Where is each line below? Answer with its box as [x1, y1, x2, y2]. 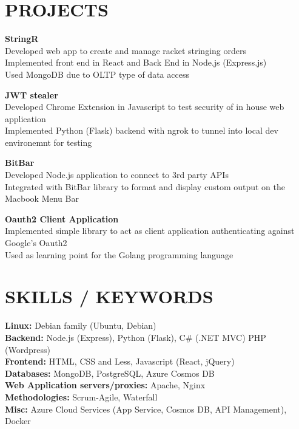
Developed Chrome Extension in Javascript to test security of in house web [5, 100, 284, 113]
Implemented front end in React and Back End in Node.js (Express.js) [5, 56, 267, 69]
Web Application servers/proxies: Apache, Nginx [5, 379, 206, 391]
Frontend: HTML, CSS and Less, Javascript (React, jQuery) [5, 355, 235, 368]
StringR [5, 32, 39, 45]
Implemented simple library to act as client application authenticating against [5, 224, 295, 237]
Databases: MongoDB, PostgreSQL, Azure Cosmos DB [5, 366, 215, 379]
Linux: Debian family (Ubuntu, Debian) [5, 319, 156, 332]
